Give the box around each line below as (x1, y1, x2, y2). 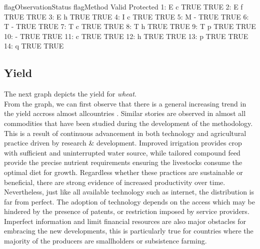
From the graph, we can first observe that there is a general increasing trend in (4, 98, 246, 108)
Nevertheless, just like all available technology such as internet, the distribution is (4, 186, 254, 197)
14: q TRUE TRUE (4, 40, 64, 51)
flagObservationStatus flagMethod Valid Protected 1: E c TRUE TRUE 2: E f (4, 1, 243, 11)
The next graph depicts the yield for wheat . (4, 88, 136, 99)
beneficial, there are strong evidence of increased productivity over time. (4, 176, 225, 187)
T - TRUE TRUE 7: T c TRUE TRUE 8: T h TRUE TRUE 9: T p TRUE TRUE (4, 21, 256, 31)
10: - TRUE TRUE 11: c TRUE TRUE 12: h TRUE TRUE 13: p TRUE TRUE (4, 30, 248, 41)
